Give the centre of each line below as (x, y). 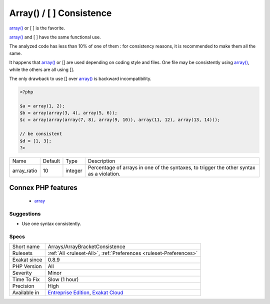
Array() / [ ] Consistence (60, 13)
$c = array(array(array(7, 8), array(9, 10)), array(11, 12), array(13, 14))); (120, 120)
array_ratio (25, 170)
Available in (26, 292)
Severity (22, 273)
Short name (26, 246)
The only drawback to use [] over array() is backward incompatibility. (80, 78)
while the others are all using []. (42, 69)
